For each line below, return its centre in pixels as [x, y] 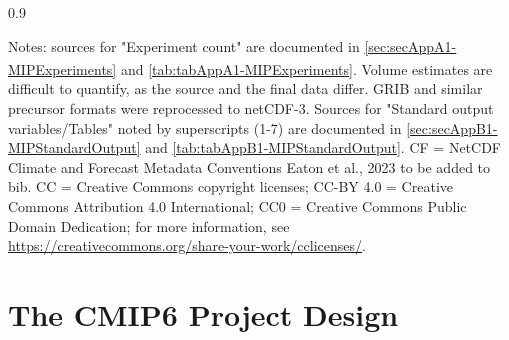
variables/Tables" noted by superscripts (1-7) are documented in [205, 127]
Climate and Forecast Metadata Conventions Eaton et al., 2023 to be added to [249, 166]
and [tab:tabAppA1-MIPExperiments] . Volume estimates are [306, 68]
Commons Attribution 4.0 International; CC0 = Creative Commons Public [237, 206]
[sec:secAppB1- [452, 127]
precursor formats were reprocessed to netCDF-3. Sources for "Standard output [251, 108]
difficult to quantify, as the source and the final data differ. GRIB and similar [245, 88]
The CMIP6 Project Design [203, 313]
